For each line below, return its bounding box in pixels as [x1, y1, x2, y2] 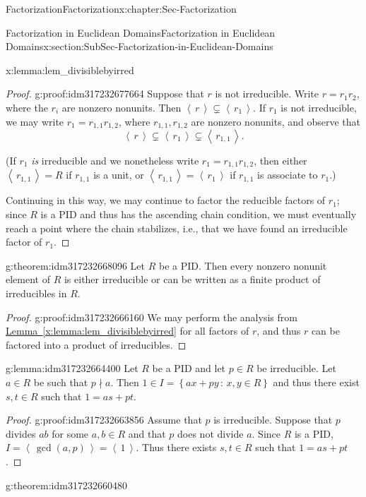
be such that [33, 375, 88, 389]
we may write [6, 114, 64, 128]
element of [6, 272, 50, 287]
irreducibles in [6, 286, 67, 301]
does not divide [177, 426, 244, 441]
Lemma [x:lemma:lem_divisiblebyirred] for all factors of [6, 323, 249, 338]
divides [6, 426, 36, 441]
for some [52, 426, 89, 441]
